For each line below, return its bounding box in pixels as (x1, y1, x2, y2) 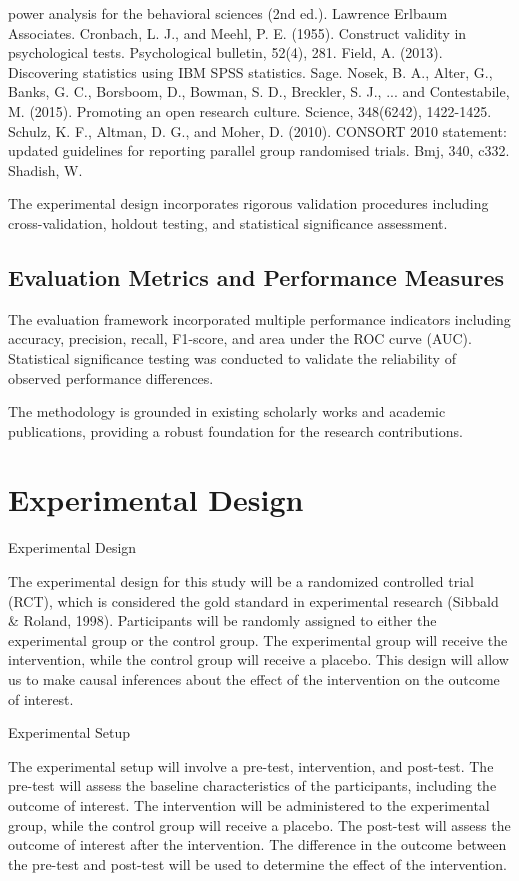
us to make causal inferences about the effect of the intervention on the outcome (8, 668, 500, 689)
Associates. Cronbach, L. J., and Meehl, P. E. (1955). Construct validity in (8, 22, 467, 43)
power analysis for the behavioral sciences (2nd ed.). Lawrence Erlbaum (8, 3, 448, 23)
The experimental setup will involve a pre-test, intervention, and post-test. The (8, 755, 494, 776)
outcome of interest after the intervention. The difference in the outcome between (8, 834, 507, 855)
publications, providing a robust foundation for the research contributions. (8, 420, 463, 441)
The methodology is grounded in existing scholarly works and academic (8, 401, 446, 422)
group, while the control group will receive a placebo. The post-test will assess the (8, 814, 511, 835)
